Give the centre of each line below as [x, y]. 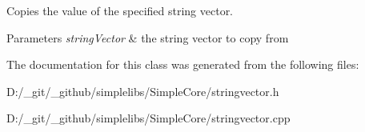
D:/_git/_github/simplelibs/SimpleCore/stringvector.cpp [148, 118]
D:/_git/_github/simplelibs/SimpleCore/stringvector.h [143, 91]
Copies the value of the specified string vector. [120, 10]
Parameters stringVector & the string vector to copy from [148, 37]
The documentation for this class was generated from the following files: [183, 64]
